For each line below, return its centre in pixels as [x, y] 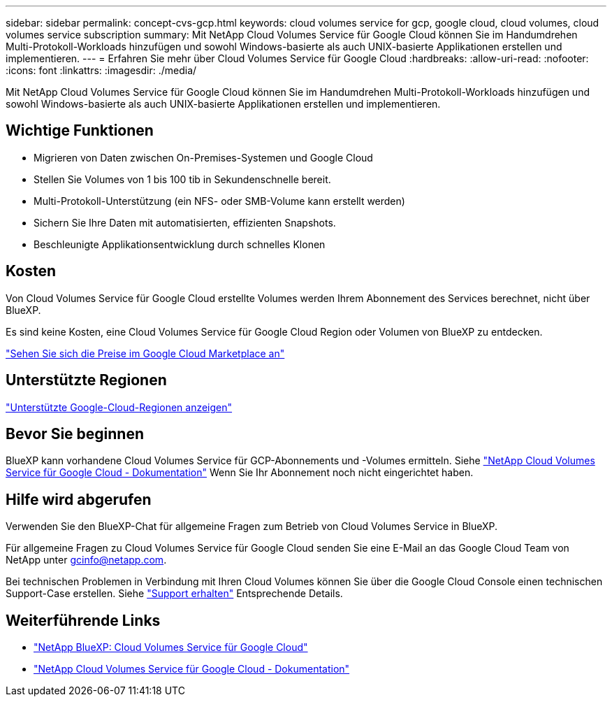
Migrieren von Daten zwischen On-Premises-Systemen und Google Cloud [203, 157]
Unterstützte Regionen [86, 380]
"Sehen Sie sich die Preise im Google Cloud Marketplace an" [145, 353]
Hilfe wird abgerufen [79, 499]
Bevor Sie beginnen [75, 434]
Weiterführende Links [83, 620]
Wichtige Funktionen [80, 131]
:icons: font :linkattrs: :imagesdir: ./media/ [101, 70]
